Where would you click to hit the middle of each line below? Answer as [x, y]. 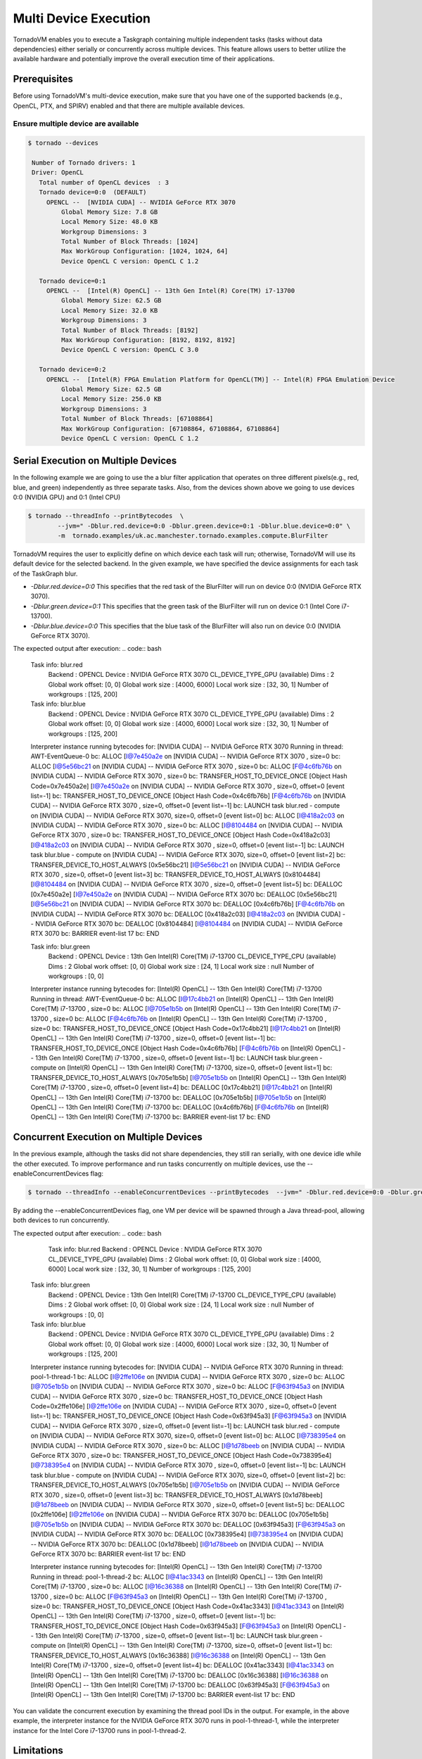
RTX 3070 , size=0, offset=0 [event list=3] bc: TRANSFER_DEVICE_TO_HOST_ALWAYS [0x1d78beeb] [177, 1494]
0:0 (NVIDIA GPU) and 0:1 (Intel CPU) [67, 497]
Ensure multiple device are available [76, 124]
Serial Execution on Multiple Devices [95, 461]
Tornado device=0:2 [72, 370]
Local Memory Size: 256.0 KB [111, 399]
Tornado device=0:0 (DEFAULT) [93, 192]
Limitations [38, 1751]
